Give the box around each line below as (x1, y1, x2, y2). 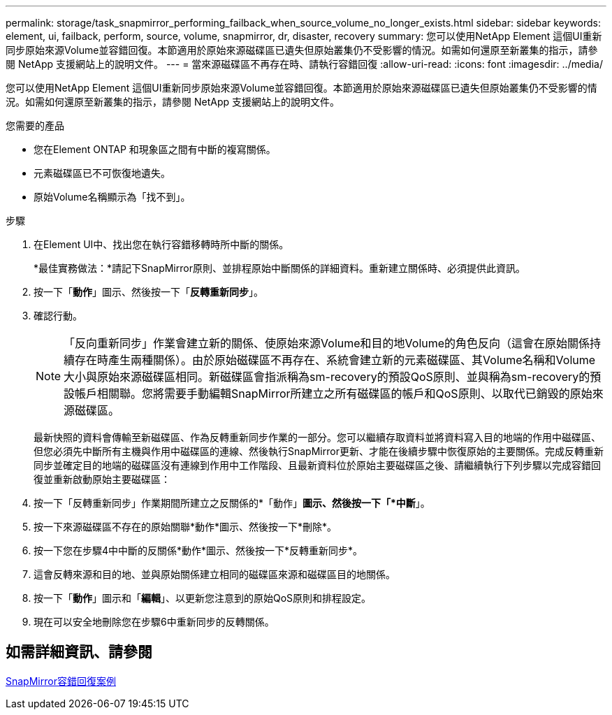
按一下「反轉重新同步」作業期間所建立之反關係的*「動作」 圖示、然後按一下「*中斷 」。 (34, 497, 430, 509)
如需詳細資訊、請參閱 (6, 643, 152, 661)
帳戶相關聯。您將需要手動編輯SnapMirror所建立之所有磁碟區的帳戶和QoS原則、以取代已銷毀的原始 (75, 387, 592, 400)
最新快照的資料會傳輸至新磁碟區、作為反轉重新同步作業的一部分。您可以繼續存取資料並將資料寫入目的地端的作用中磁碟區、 (34, 431, 601, 443)
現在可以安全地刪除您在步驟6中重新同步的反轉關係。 (34, 616, 275, 628)
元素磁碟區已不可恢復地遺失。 (34, 167, 170, 179)
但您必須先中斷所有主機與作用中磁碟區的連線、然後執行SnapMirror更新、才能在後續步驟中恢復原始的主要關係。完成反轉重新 (34, 445, 604, 457)
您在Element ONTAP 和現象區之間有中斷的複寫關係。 (34, 143, 276, 155)
